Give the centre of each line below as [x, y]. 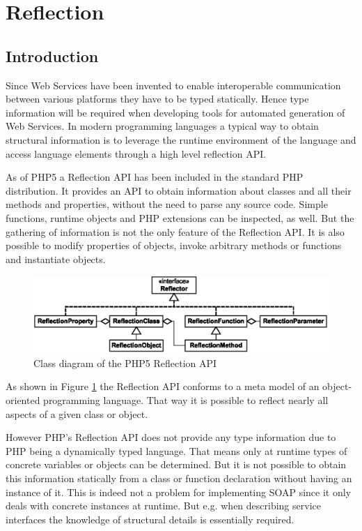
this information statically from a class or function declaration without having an [179, 478]
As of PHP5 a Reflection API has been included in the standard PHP [155, 177]
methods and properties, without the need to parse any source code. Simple [167, 204]
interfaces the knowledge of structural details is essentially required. [150, 519]
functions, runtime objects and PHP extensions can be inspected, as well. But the [180, 217]
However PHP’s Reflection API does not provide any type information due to [171, 437]
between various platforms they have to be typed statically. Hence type [157, 99]
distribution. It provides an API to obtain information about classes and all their [179, 190]
